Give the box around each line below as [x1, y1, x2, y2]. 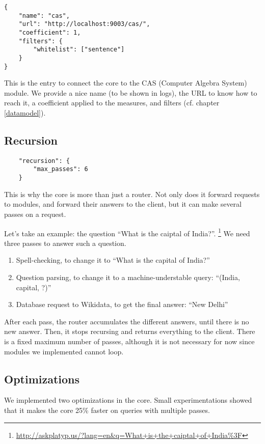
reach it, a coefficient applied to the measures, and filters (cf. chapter [4, 97, 220, 108]
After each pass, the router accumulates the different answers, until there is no [4, 316, 249, 326]
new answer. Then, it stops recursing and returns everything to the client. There [4, 326, 255, 337]
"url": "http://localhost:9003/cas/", [18, 20, 150, 28]
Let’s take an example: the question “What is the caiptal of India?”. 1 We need [4, 226, 250, 238]
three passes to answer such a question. [4, 237, 126, 248]
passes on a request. [4, 208, 66, 219]
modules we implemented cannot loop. [4, 346, 124, 356]
